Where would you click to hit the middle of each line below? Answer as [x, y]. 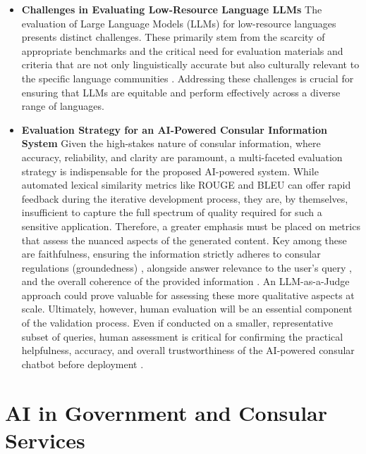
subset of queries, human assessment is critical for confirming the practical [182, 336]
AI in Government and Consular [166, 412]
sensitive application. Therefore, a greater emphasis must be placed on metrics [191, 226]
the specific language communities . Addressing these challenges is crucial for [188, 78]
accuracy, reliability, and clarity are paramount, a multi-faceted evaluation [182, 157]
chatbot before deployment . [83, 364]
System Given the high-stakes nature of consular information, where [171, 143]
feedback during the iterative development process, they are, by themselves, [185, 198]
